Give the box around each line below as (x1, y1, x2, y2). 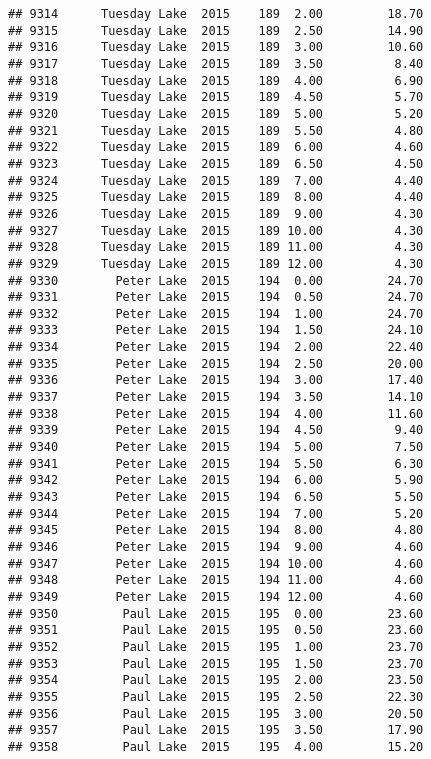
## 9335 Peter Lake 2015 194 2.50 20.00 (8, 356, 424, 371)
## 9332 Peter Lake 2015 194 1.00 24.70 (8, 306, 424, 321)
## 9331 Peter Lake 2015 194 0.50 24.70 (8, 290, 424, 305)
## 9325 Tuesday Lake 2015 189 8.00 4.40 (8, 190, 424, 205)
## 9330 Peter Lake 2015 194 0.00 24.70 (8, 273, 424, 288)
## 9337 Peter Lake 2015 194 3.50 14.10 (8, 390, 424, 405)
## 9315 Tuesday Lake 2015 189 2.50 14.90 (8, 23, 424, 38)
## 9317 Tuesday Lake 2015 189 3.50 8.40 (8, 56, 424, 71)
